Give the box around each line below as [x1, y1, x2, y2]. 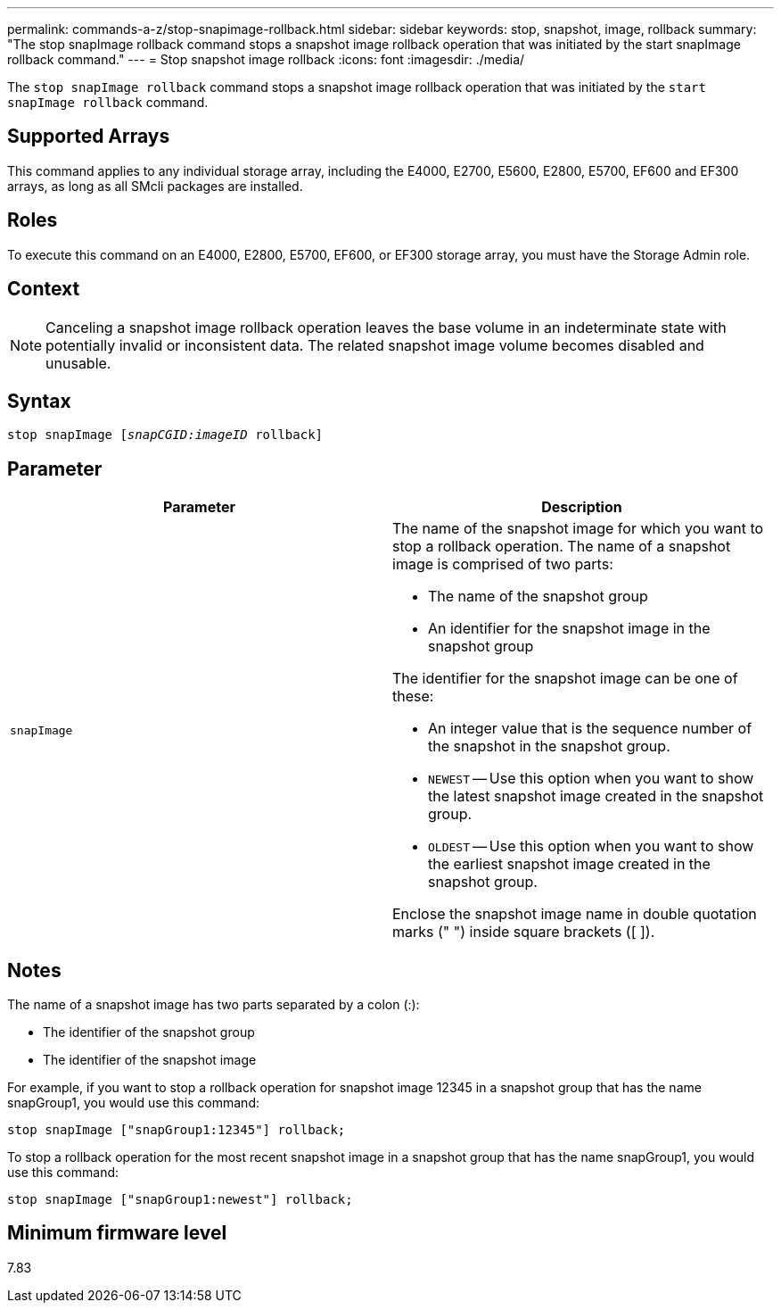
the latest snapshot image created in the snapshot [428, 787, 764, 806]
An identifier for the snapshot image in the [428, 619, 711, 638]
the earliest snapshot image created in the [428, 855, 711, 874]
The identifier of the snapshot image [43, 1052, 257, 1068]
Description [541, 498, 622, 517]
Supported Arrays [7, 125, 170, 148]
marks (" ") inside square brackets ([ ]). [392, 923, 655, 941]
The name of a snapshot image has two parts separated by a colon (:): [7, 997, 420, 1013]
